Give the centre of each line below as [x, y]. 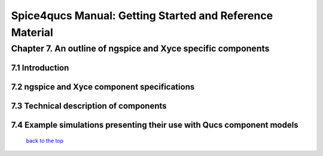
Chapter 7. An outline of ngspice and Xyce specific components [140, 48]
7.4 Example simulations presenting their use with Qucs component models [155, 125]
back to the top [45, 141]
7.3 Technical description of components [89, 106]
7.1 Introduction [40, 68]
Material [32, 32]
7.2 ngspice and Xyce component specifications [103, 87]
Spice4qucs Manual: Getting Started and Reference [142, 16]
